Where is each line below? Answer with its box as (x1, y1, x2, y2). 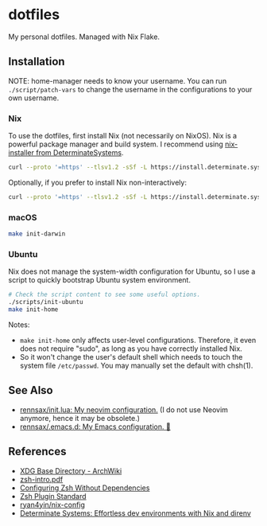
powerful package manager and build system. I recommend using (8, 139, 224, 149)
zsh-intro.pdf (19, 474, 64, 484)
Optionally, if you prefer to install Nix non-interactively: (8, 177, 187, 187)
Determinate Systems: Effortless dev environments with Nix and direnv (19, 508, 252, 518)
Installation (8, 55, 65, 68)
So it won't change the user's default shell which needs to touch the (19, 352, 243, 361)
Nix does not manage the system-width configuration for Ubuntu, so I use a (8, 267, 256, 276)
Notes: (8, 320, 30, 329)
